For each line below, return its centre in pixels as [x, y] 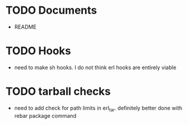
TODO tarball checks [58, 91]
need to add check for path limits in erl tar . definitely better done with [98, 109]
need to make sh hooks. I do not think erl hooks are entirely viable [95, 67]
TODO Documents [51, 10]
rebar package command [45, 115]
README [25, 27]
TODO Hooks [38, 51]
